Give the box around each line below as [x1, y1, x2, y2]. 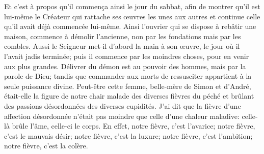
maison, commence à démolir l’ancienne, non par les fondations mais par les [4, 30, 241, 41]
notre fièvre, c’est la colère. [4, 140, 88, 151]
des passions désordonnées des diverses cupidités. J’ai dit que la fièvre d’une [4, 100, 241, 111]
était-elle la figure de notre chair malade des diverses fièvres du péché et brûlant [4, 90, 254, 101]
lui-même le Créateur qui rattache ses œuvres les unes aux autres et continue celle [4, 11, 260, 21]
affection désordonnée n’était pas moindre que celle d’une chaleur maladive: [4, 110, 240, 121]
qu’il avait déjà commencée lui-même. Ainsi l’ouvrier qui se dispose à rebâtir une [4, 21, 256, 32]
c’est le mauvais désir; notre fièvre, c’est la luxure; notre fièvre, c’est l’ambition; [4, 130, 253, 141]
